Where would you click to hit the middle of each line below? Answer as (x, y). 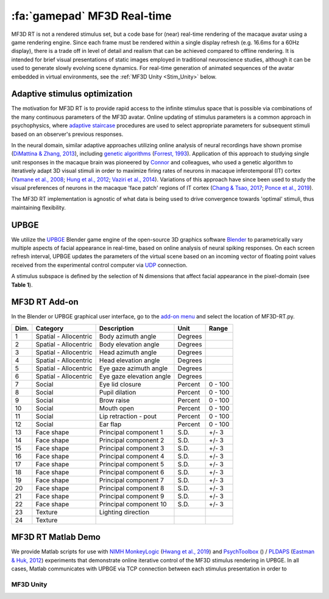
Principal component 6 (132, 472)
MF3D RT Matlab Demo (56, 537)
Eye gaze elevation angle (135, 376)
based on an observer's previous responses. (67, 134)
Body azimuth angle (128, 336)
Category (50, 328)
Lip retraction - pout (128, 416)
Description (116, 328)
